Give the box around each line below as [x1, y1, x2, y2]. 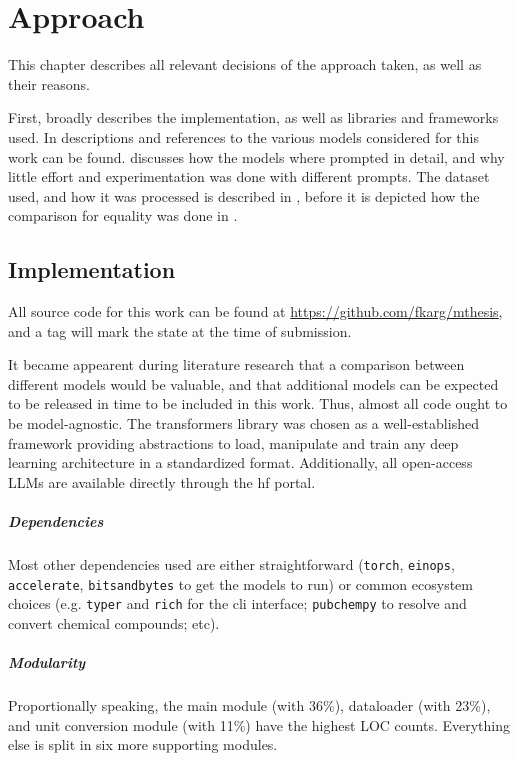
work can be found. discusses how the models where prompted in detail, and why [8, 146, 505, 167]
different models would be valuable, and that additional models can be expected [8, 373, 499, 394]
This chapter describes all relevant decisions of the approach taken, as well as [8, 54, 482, 75]
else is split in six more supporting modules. [8, 734, 278, 755]
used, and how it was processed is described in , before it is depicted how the [8, 185, 480, 206]
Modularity [8, 652, 86, 673]
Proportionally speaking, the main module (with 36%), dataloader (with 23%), [8, 695, 491, 716]
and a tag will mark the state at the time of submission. [8, 320, 352, 341]
